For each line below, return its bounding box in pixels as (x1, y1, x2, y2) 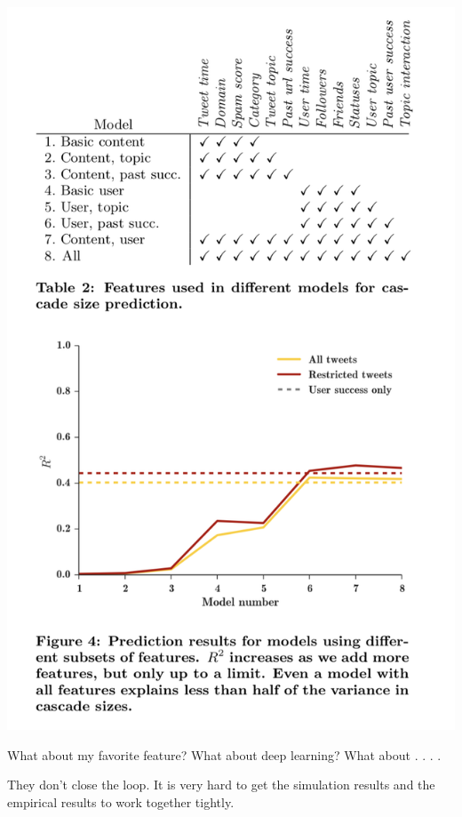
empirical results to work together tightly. (7, 793, 235, 812)
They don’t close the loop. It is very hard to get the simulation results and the (7, 775, 435, 794)
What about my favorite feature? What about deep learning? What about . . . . (7, 745, 442, 764)
